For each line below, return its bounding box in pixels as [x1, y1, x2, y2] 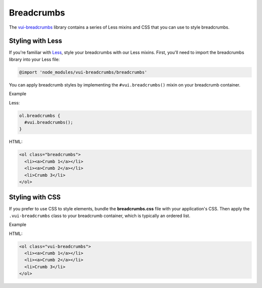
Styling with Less [9, 37, 63, 45]
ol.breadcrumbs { [19, 113, 61, 119]
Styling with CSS [9, 193, 61, 202]
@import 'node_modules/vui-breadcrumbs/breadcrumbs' [19, 69, 147, 75]
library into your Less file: [9, 56, 60, 62]
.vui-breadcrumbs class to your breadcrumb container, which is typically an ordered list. [9, 213, 191, 219]
